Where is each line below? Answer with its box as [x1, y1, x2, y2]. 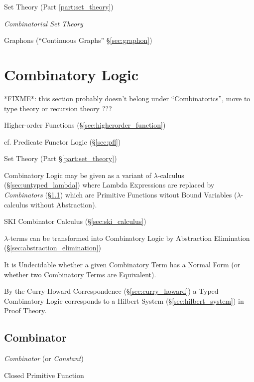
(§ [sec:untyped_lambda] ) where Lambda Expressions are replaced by [4, 180, 215, 190]
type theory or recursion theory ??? [4, 103, 112, 113]
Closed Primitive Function [4, 370, 84, 380]
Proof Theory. [4, 305, 47, 316]
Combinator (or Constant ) [4, 353, 84, 364]
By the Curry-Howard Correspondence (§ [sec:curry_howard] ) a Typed [4, 286, 219, 296]
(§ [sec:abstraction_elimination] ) [4, 242, 101, 253]
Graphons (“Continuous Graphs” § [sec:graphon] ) [4, 35, 152, 45]
